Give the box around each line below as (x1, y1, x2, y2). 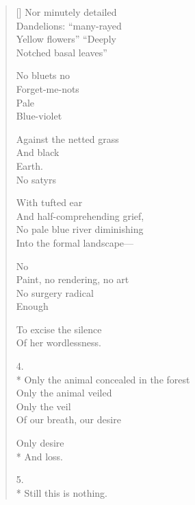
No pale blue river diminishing (16, 222, 144, 236)
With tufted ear (16, 195, 83, 210)
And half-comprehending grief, (16, 208, 144, 223)
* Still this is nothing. (16, 485, 107, 500)
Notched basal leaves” (16, 45, 107, 59)
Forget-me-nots (16, 81, 79, 96)
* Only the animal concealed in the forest (16, 372, 190, 386)
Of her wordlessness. (16, 335, 101, 350)
